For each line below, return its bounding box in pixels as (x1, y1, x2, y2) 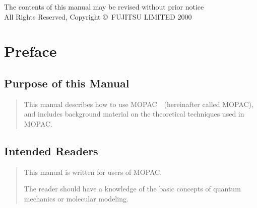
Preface (4, 41, 57, 61)
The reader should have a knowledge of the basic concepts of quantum (24, 183, 241, 194)
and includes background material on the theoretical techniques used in (24, 109, 244, 119)
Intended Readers (4, 143, 98, 158)
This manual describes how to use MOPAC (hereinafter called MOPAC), (24, 98, 253, 109)
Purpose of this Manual (4, 75, 130, 90)
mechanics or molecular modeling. (24, 193, 128, 203)
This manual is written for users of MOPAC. (24, 166, 162, 177)
